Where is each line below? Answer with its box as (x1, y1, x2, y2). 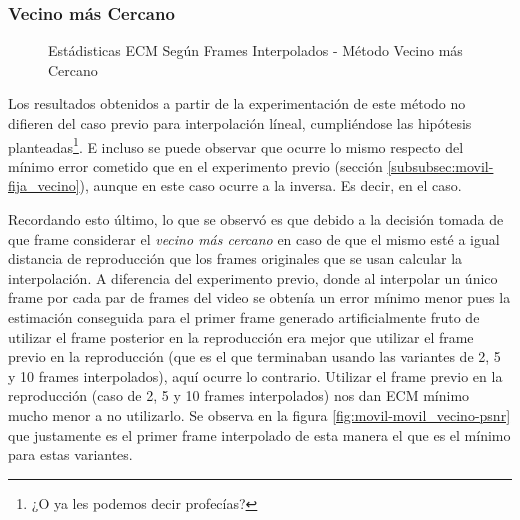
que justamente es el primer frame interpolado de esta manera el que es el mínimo (8, 424, 511, 445)
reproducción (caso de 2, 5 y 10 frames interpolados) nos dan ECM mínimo (8, 385, 470, 406)
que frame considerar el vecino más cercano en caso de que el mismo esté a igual (8, 228, 500, 249)
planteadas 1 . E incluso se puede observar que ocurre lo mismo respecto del (8, 133, 464, 157)
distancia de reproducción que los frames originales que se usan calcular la (8, 248, 463, 269)
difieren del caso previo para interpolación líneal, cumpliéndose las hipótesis (8, 113, 472, 133)
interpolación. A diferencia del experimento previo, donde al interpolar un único (8, 267, 498, 288)
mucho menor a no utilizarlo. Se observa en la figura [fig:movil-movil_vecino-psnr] (8, 404, 511, 425)
